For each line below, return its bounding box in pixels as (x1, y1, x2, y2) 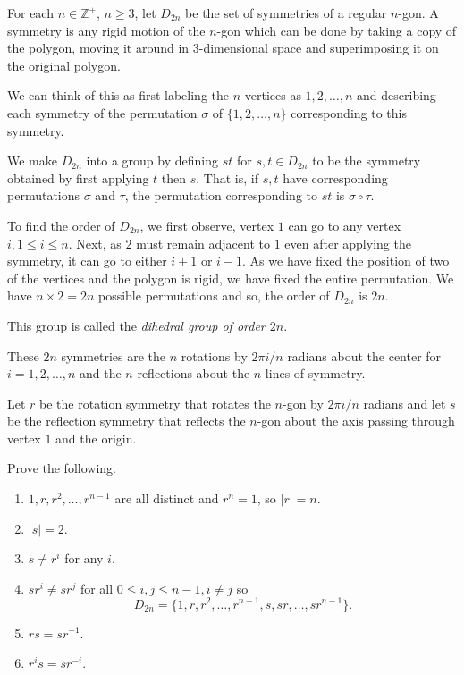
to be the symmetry (312, 151, 421, 170)
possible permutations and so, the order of (97, 286, 330, 305)
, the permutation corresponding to (124, 186, 317, 205)
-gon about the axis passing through (257, 411, 455, 430)
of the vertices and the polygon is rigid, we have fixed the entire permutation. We (7, 268, 454, 287)
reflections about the (137, 364, 250, 383)
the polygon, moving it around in (7, 38, 190, 57)
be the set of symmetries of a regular (185, 4, 387, 21)
